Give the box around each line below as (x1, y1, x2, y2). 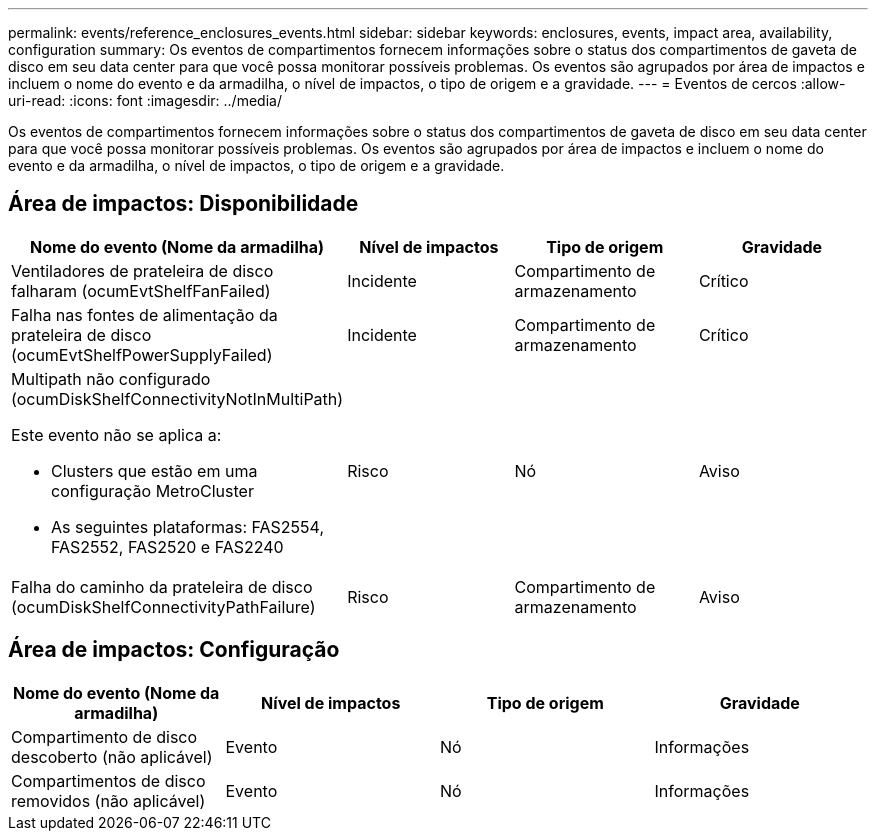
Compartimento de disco (11, 726, 198, 747)
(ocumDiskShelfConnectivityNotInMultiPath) (11, 388, 344, 409)
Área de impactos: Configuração (8, 637, 340, 663)
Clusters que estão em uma (51, 460, 258, 481)
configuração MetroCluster (51, 480, 254, 501)
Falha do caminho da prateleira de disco (11, 576, 313, 597)
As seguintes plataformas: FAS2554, (51, 516, 324, 537)
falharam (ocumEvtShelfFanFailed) (11, 280, 271, 301)
